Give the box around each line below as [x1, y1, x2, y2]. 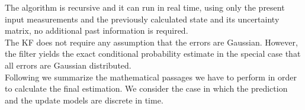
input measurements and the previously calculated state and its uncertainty [5, 12, 280, 25]
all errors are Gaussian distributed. [5, 59, 131, 71]
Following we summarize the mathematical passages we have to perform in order [5, 70, 297, 83]
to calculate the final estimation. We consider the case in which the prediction [5, 82, 288, 95]
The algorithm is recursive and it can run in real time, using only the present [5, 1, 285, 13]
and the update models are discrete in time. [5, 93, 163, 106]
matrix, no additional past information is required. [5, 24, 188, 37]
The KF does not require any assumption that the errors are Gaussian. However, [5, 35, 298, 48]
